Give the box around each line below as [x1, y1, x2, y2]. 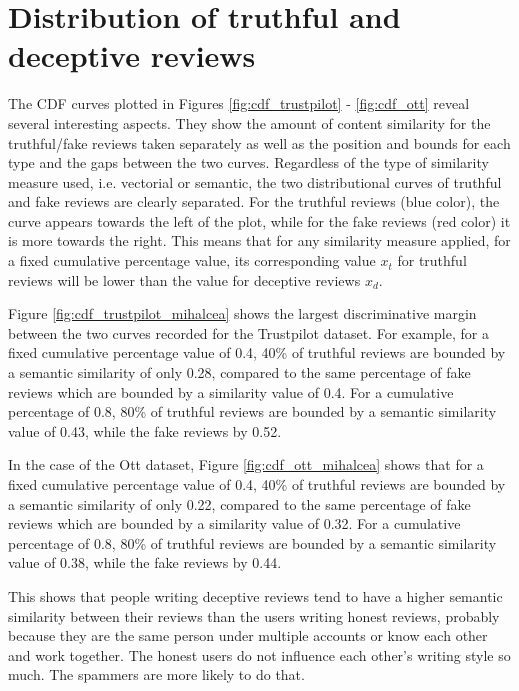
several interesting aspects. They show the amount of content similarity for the [8, 112, 491, 133]
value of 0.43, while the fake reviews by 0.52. [8, 420, 282, 441]
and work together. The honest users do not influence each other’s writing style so [8, 644, 511, 665]
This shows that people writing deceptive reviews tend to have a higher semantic [8, 585, 503, 606]
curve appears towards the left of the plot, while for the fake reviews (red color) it [8, 210, 511, 231]
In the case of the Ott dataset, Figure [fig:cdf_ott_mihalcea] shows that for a [8, 454, 484, 475]
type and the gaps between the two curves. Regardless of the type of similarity [8, 152, 489, 173]
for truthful [397, 250, 467, 271]
